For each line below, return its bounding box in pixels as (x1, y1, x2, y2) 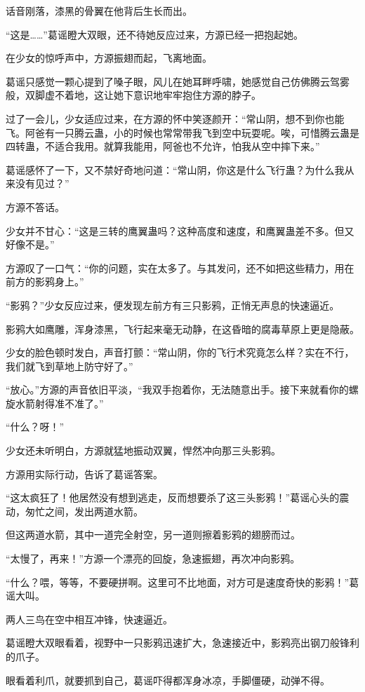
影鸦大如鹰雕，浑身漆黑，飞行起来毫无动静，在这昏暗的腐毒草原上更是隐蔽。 (6, 321, 359, 336)
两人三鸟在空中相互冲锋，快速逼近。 (6, 611, 173, 626)
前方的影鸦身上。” (6, 274, 84, 289)
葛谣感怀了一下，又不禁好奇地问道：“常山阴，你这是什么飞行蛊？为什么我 (6, 162, 345, 177)
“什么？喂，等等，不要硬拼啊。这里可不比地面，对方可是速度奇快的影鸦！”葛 (6, 574, 359, 589)
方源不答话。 (6, 199, 65, 214)
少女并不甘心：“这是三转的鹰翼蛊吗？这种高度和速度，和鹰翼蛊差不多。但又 (6, 223, 354, 238)
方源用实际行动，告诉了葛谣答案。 (6, 466, 163, 481)
